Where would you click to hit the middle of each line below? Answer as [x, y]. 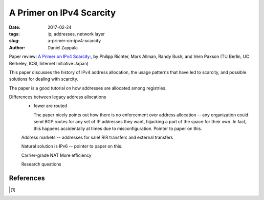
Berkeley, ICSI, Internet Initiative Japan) [49, 63]
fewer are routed [50, 106]
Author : [17, 47]
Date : [15, 27]
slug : [14, 41]
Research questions [41, 164]
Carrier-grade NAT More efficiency [56, 155]
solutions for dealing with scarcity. [44, 79]
